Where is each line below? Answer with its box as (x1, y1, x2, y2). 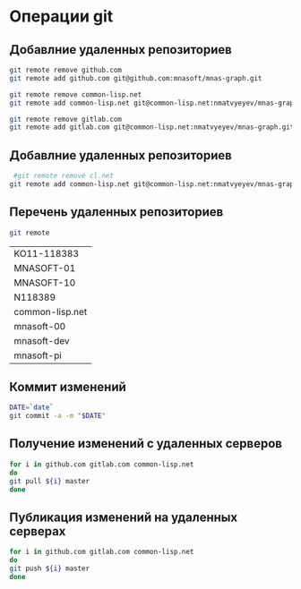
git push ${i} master (9, 564, 90, 573)
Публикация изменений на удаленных (9, 509, 238, 525)
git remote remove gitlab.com (9, 115, 123, 124)
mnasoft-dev (13, 334, 70, 346)
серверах (9, 524, 66, 539)
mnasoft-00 (13, 320, 66, 332)
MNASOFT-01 (13, 261, 76, 274)
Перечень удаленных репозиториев (9, 204, 224, 220)
